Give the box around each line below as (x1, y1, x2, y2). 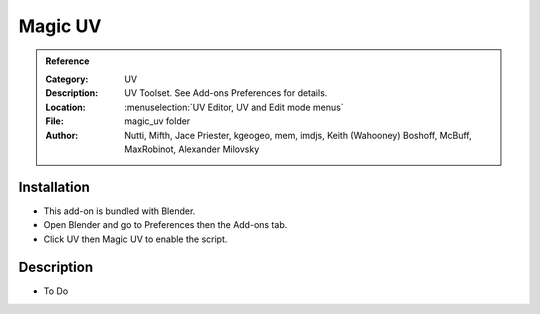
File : (45, 115, 64, 127)
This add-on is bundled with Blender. (43, 205, 196, 217)
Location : (45, 101, 86, 113)
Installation (18, 178, 90, 195)
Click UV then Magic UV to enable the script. (43, 233, 228, 245)
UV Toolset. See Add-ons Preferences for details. (124, 87, 328, 99)
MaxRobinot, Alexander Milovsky (124, 143, 260, 155)
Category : (45, 73, 89, 85)
